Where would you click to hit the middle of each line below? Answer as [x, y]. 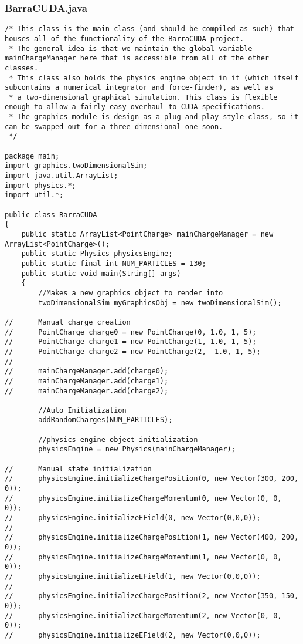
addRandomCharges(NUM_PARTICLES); [105, 420]
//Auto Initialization [82, 410]
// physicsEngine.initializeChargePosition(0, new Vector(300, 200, [152, 479]
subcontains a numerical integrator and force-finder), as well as [139, 88]
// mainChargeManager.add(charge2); [87, 391]
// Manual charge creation [68, 322]
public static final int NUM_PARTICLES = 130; [114, 263]
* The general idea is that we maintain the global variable [131, 48]
